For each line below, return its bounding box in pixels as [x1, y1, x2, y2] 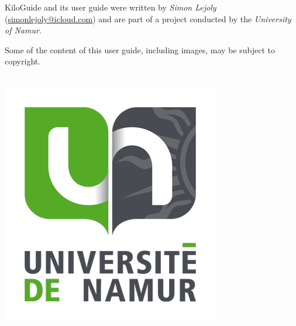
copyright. [5, 55, 41, 67]
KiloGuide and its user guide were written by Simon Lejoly [5, 1, 216, 13]
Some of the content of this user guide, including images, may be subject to [5, 43, 275, 56]
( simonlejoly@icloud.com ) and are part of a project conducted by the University [5, 12, 291, 25]
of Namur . [5, 24, 42, 36]
